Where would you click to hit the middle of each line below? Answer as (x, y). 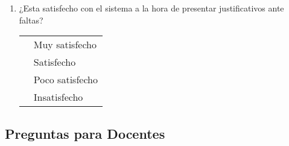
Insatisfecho (58, 97)
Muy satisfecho (65, 45)
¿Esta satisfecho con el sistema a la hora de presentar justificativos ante (151, 8)
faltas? (31, 20)
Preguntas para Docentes (85, 133)
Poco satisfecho (65, 80)
